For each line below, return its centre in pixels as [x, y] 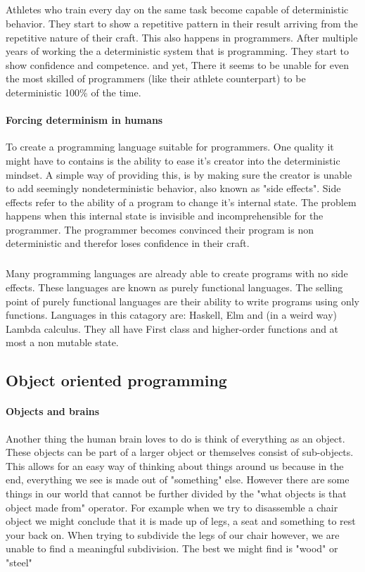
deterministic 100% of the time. [73, 92]
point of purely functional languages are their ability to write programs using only [182, 301]
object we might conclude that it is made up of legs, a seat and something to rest [181, 521]
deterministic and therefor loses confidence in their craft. [128, 243]
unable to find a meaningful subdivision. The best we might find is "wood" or [172, 548]
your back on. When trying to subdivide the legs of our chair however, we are [173, 534]
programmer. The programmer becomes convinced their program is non [160, 229]
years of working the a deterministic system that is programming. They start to [177, 51]
